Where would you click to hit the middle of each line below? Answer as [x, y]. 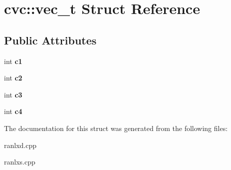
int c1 [13, 61]
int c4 [13, 111]
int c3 [13, 94]
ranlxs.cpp [20, 162]
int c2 [13, 78]
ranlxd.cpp [20, 145]
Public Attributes [50, 40]
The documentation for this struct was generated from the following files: [116, 128]
